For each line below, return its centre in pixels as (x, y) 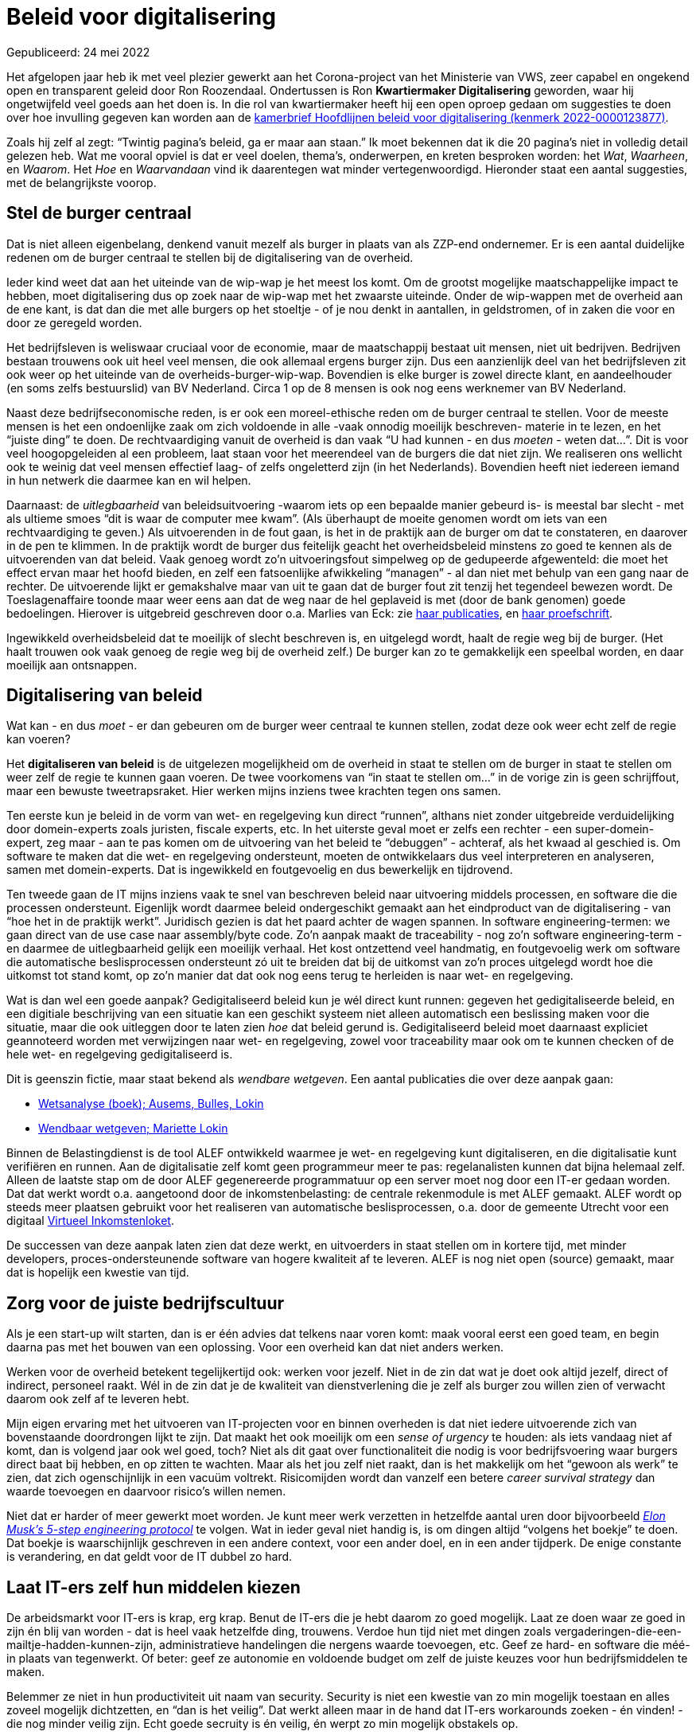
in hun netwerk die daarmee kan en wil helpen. (129, 480)
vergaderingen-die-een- (618, 1632)
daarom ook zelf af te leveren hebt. (98, 1399)
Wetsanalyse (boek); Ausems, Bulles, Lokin (151, 1104)
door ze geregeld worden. (74, 322)
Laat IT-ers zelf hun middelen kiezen (154, 1587)
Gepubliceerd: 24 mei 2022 (78, 52)
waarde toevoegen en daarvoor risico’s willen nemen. (146, 1491)
